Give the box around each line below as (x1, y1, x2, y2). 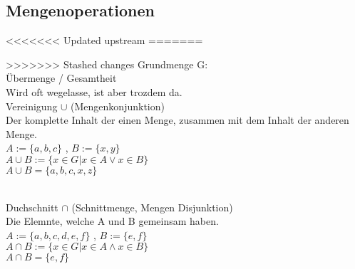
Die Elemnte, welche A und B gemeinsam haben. (6, 213, 219, 228)
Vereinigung (6, 98, 58, 113)
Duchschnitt (6, 199, 58, 214)
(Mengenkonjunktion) (71, 98, 165, 113)
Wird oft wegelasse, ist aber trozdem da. (6, 84, 182, 99)
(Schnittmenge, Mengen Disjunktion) (71, 199, 233, 214)
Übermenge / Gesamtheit (6, 70, 117, 85)
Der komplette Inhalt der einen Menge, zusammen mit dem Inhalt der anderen (6, 112, 349, 127)
